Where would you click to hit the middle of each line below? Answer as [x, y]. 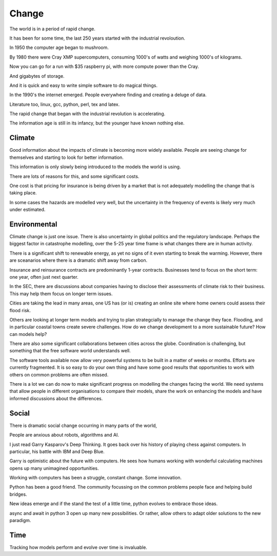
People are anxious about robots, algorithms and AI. [64, 435]
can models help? [28, 334]
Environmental [33, 224]
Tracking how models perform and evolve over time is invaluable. [78, 547]
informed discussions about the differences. [56, 398]
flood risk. [20, 310]
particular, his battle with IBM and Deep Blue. [57, 451]
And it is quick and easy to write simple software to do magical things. [83, 85]
